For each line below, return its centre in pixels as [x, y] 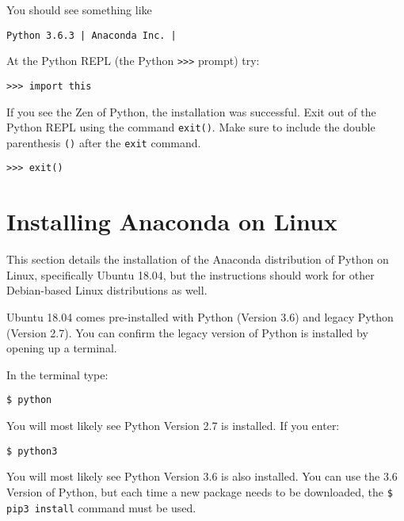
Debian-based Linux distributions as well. [107, 290]
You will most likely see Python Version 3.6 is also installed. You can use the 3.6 [202, 476]
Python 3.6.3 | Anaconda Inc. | [91, 35]
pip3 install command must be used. [101, 507]
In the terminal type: [57, 374]
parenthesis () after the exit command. [104, 142]
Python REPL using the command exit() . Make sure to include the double [191, 127]
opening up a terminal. [62, 348]
